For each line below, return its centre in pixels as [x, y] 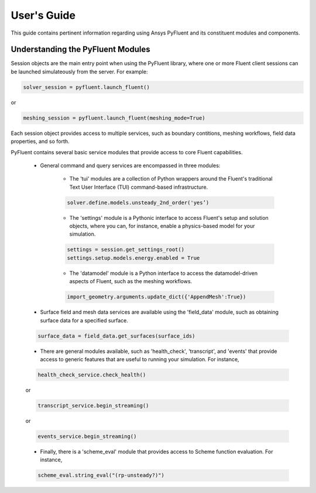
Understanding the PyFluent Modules [80, 50]
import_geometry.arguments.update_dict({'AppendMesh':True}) [157, 297]
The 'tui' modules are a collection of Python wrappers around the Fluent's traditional [171, 179]
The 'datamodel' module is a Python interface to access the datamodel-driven [163, 273]
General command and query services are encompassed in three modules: [130, 165]
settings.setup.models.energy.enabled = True [133, 258]
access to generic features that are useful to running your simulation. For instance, [140, 359]
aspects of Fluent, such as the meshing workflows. [131, 281]
